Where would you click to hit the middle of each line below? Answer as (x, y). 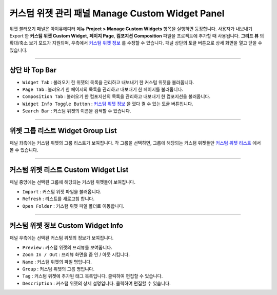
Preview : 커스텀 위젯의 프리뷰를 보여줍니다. (67, 247)
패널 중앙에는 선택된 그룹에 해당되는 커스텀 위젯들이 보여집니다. (73, 182)
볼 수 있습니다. (24, 150)
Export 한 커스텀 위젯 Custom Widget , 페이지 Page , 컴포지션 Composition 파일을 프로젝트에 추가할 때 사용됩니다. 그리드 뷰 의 (137, 35)
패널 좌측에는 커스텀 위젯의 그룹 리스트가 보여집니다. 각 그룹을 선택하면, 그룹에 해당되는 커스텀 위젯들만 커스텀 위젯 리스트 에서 (135, 143)
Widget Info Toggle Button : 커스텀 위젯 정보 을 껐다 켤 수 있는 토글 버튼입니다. (108, 104)
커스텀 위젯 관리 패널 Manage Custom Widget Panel (117, 13)
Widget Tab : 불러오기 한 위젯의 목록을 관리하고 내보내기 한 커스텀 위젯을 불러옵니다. (108, 82)
